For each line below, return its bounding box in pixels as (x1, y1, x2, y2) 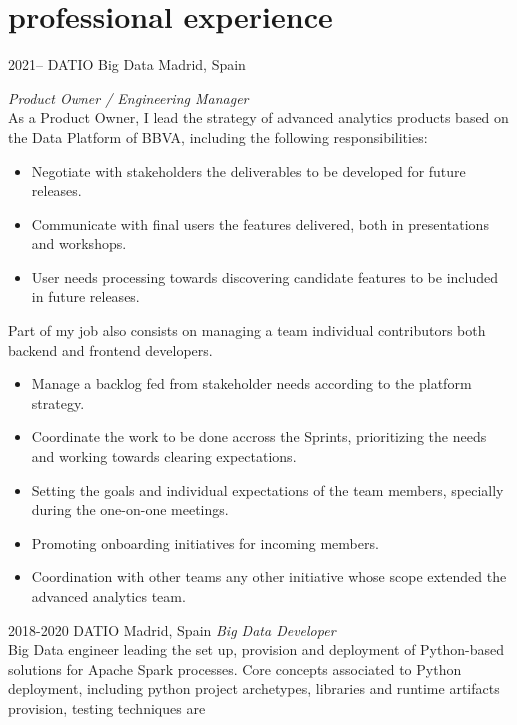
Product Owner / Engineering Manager (8, 87, 249, 108)
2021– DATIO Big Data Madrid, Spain (8, 54, 246, 75)
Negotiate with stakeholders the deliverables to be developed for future (31, 160, 466, 181)
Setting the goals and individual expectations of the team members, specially (31, 479, 504, 500)
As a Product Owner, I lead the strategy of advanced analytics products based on (8, 107, 509, 128)
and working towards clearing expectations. (31, 446, 297, 467)
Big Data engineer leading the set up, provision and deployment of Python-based (8, 639, 504, 660)
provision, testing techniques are (8, 697, 206, 718)
